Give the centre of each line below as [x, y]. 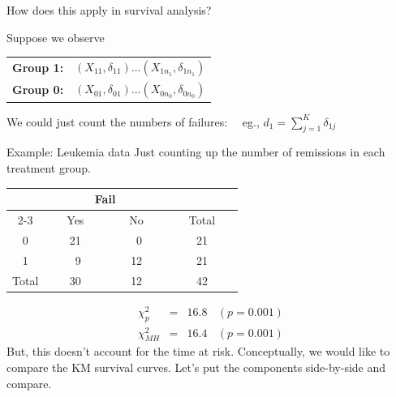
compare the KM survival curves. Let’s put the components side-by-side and [196, 367]
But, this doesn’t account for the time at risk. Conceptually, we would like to [198, 351]
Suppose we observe [56, 37]
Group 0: [38, 90]
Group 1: [38, 68]
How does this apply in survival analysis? [109, 10]
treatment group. [49, 168]
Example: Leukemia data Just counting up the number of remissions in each [196, 152]
